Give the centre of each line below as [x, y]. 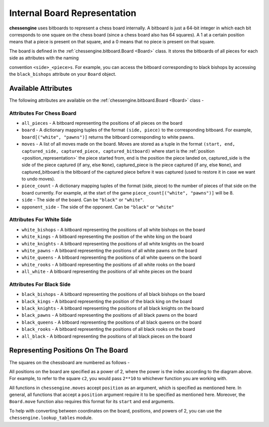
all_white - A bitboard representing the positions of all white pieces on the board [107, 271]
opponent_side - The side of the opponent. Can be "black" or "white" [98, 207]
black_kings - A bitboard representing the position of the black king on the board [107, 301]
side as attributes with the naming [44, 58]
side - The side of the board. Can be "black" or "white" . [83, 200]
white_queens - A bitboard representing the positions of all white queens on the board [112, 257]
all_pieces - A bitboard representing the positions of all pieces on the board [102, 123]
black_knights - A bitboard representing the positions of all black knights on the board [113, 308]
